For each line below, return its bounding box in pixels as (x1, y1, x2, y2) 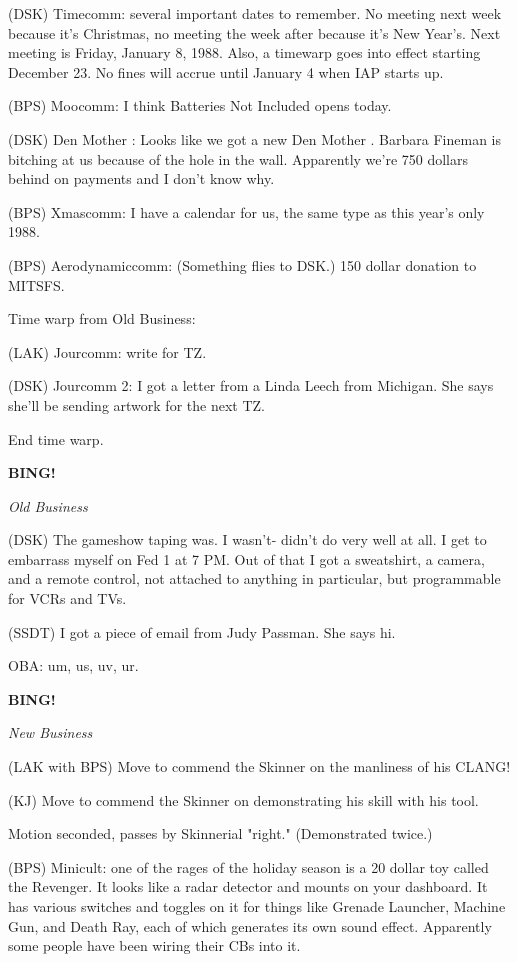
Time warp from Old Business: (8, 308, 196, 329)
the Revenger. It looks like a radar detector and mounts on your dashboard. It (8, 876, 488, 897)
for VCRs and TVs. (8, 588, 127, 609)
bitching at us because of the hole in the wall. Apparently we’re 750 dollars (8, 148, 469, 169)
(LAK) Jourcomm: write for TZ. (8, 341, 207, 362)
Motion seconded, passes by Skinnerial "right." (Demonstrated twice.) (8, 823, 433, 844)
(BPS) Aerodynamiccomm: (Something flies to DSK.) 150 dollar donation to (8, 254, 477, 275)
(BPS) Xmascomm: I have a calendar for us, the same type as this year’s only (8, 201, 485, 222)
